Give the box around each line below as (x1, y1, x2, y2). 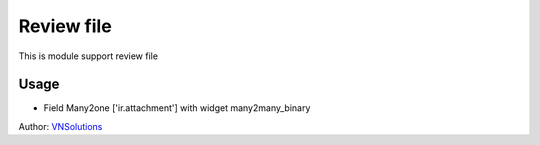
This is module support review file (18, 50, 159, 62)
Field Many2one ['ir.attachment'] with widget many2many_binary (43, 102, 311, 114)
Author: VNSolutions (18, 120, 103, 132)
